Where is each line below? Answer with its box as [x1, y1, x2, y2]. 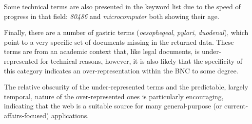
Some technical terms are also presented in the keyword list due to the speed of [4, 1, 241, 11]
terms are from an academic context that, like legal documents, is [4, 46, 200, 56]
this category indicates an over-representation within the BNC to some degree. [4, 65, 238, 75]
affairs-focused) [4, 110, 49, 120]
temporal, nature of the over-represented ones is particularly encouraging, [4, 91, 224, 101]
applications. [51, 110, 89, 120]
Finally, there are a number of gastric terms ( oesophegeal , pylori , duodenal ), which [4, 27, 249, 37]
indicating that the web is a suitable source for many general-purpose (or [4, 101, 222, 111]
